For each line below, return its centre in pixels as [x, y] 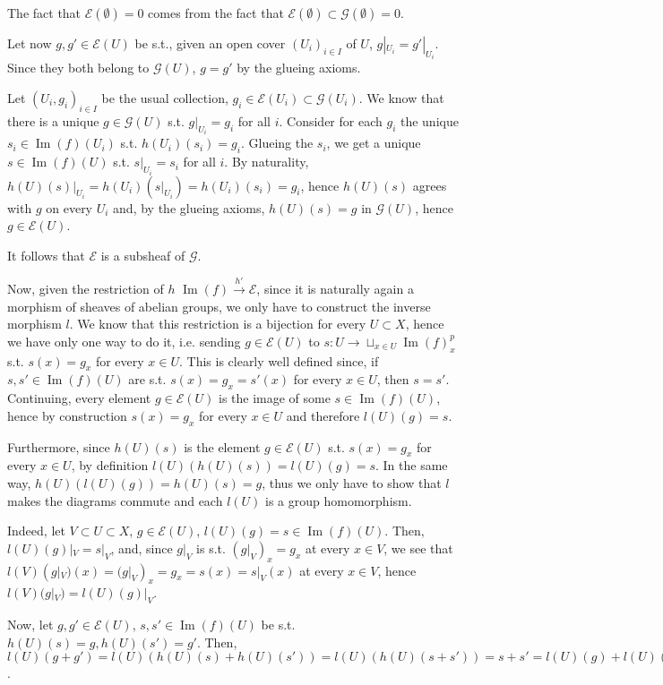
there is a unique [53, 120]
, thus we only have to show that [352, 483]
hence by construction [67, 415]
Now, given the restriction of [86, 289]
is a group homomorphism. [339, 500]
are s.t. [147, 379]
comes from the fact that [216, 13]
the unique [429, 120]
